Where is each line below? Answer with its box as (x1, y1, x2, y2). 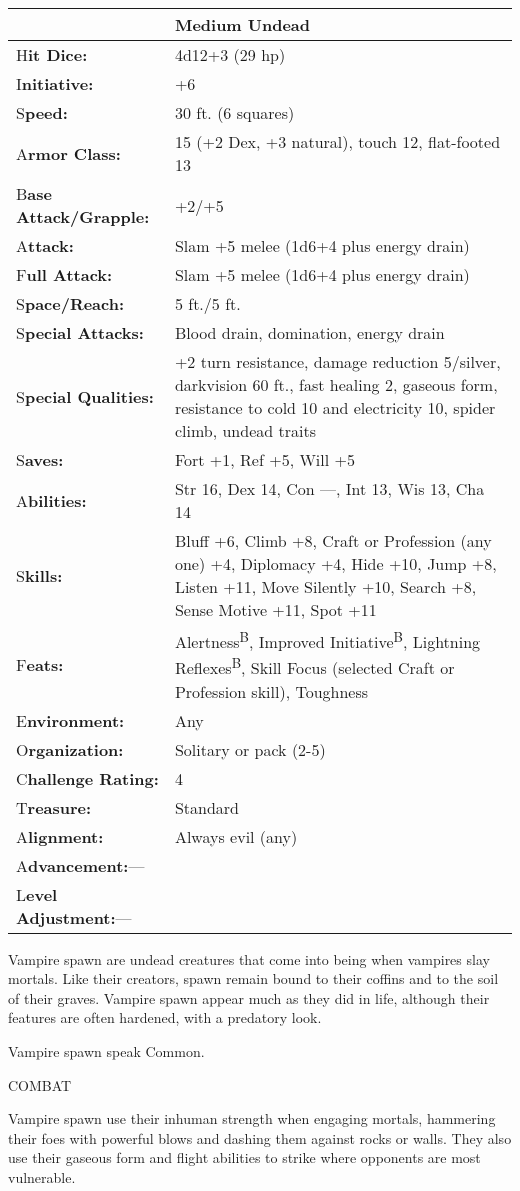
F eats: (16, 653, 64, 677)
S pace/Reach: (16, 292, 125, 315)
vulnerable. (8, 1167, 76, 1187)
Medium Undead (174, 13, 311, 36)
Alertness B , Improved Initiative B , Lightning (174, 627, 481, 654)
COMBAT (8, 1074, 72, 1095)
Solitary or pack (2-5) (174, 737, 326, 761)
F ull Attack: (16, 263, 113, 286)
